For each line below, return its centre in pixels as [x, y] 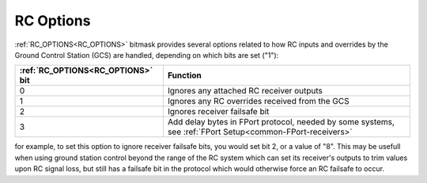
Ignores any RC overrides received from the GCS [258, 101]
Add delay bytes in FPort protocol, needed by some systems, [281, 122]
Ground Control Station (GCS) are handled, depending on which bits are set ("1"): [147, 55]
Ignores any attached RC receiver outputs [245, 91]
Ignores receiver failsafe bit [218, 112]
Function [184, 75]
